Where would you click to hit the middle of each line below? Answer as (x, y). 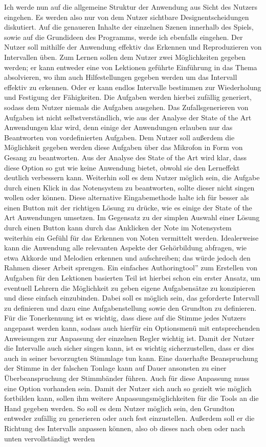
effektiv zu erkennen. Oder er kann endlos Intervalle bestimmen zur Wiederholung (133, 87)
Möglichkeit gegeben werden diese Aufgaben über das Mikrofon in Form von (124, 147)
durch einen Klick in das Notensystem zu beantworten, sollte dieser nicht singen (129, 187)
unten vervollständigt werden (50, 438)
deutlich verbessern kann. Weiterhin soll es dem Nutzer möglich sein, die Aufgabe (132, 177)
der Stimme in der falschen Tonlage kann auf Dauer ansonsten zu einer (115, 368)
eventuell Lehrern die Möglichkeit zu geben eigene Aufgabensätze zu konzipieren (130, 288)
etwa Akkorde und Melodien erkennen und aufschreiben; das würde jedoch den (127, 257)
